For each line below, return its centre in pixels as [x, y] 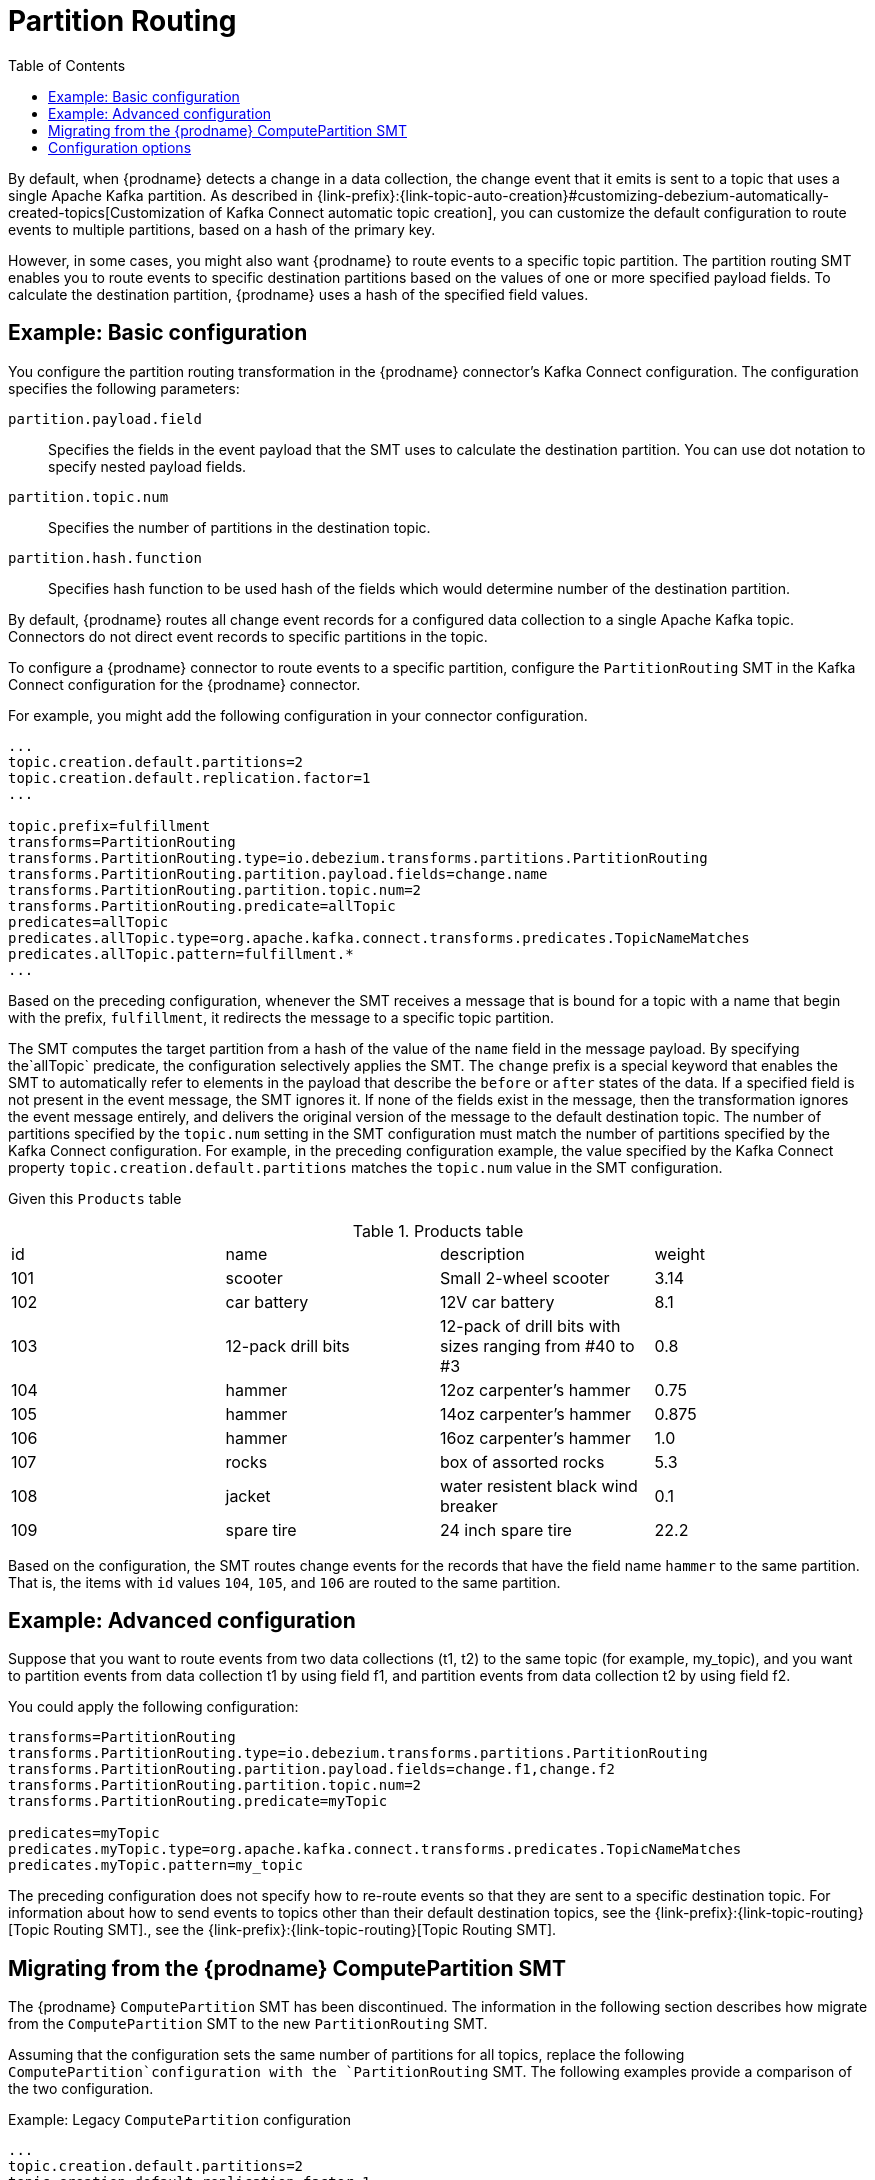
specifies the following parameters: [124, 388]
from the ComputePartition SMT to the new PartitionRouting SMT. [248, 2024]
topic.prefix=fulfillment [109, 825]
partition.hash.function [105, 557]
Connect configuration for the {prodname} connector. [184, 684]
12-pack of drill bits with [530, 1325]
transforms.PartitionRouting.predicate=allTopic [202, 905]
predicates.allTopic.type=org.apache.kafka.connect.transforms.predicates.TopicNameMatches [379, 937]
